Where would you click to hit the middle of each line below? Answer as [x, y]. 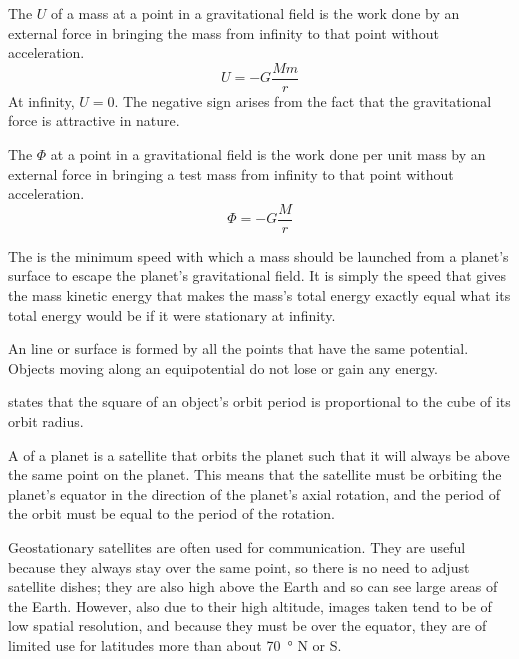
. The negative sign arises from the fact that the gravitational [303, 100]
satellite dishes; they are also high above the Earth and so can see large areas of [253, 586]
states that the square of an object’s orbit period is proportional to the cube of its [259, 401]
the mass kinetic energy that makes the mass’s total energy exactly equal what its [259, 295]
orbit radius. [46, 421]
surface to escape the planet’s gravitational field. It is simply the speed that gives [257, 275]
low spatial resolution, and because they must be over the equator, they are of [247, 625]
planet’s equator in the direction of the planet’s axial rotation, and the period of [254, 493]
